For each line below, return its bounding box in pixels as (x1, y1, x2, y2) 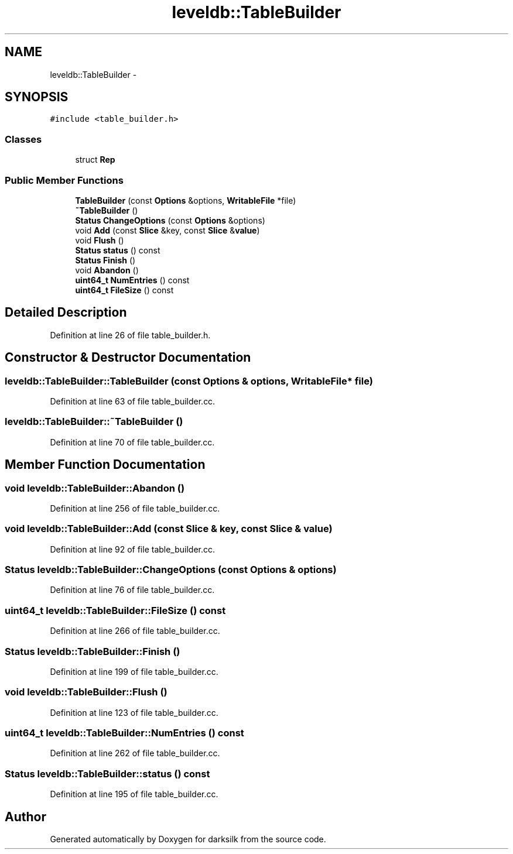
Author (5, 809, 46, 824)
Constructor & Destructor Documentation (5, 350, 251, 365)
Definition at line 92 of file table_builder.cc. (50, 544, 216, 554)
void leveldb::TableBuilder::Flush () (5, 686, 167, 698)
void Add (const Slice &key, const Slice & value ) (75, 225, 260, 235)
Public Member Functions (5, 174, 124, 186)
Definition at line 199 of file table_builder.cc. (50, 666, 218, 677)
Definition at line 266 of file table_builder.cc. (50, 626, 220, 636)
